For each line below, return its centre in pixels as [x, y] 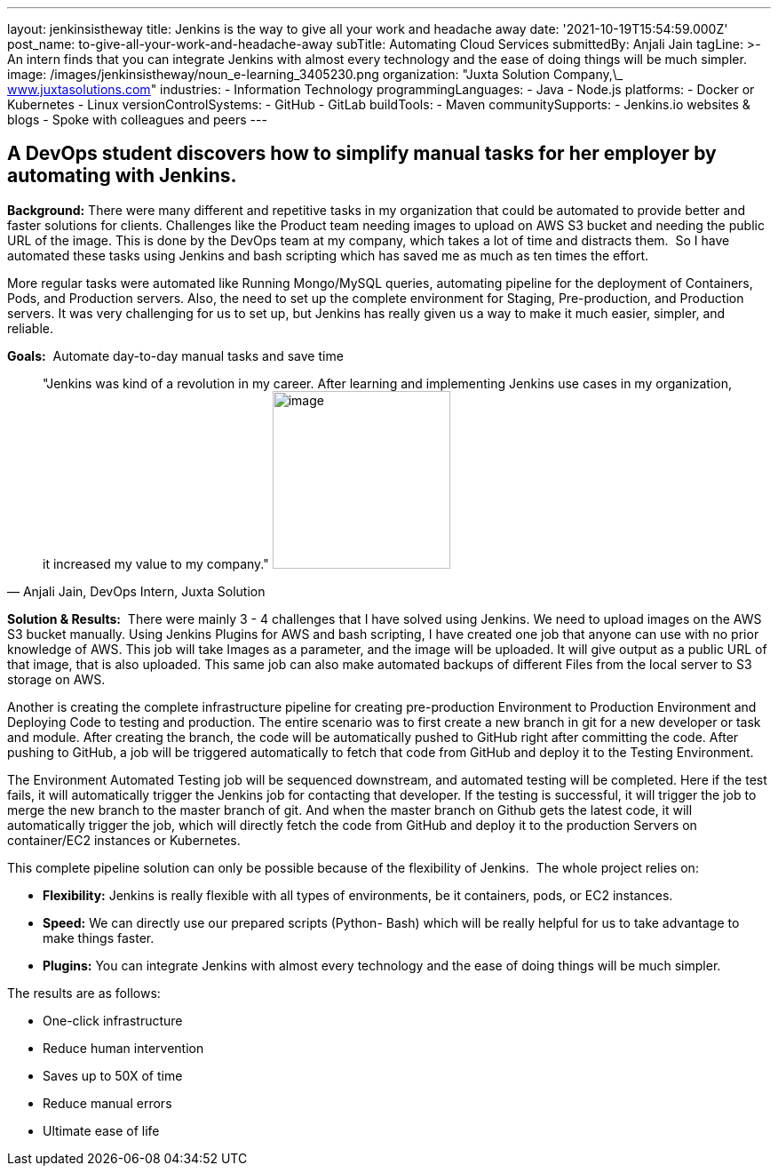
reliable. [31, 328]
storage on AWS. [56, 679]
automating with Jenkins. [122, 176]
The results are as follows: [84, 993]
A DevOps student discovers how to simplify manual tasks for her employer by [362, 154]
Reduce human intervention [123, 1048]
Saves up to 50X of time [113, 1075]
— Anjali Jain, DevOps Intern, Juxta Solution [136, 591]
